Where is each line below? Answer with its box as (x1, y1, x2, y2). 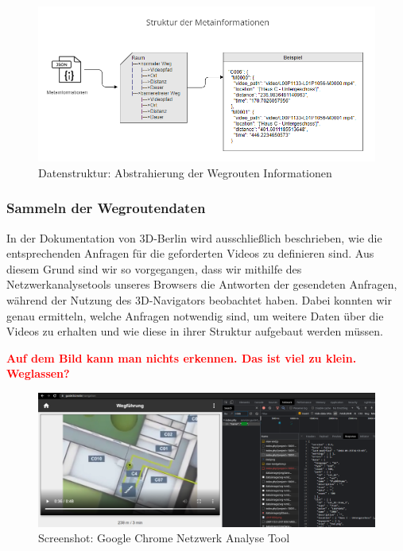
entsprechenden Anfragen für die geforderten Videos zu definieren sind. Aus (6, 245, 374, 262)
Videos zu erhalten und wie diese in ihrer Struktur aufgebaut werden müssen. (6, 323, 383, 340)
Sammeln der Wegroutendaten (6, 198, 206, 218)
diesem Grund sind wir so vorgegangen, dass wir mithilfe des (6, 260, 302, 277)
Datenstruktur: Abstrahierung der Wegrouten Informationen (38, 164, 332, 180)
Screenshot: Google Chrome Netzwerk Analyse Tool (38, 530, 290, 546)
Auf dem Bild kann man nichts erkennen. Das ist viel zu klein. (6, 349, 357, 366)
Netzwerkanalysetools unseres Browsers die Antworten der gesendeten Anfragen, (6, 276, 397, 293)
